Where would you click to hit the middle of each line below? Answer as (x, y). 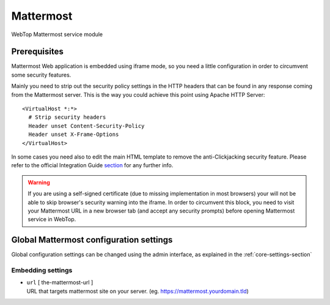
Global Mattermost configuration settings (92, 240)
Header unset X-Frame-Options (74, 134)
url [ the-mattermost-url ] (60, 282)
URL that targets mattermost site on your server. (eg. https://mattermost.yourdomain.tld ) (137, 291)
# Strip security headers (67, 117)
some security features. (41, 75)
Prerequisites (37, 52)
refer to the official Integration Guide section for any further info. (92, 165)
